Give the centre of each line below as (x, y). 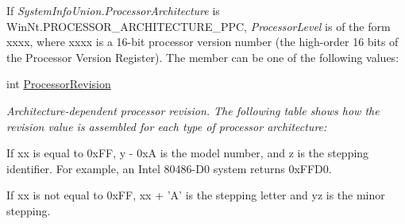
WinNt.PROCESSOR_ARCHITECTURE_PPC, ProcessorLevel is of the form (199, 26)
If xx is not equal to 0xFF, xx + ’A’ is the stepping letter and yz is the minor (196, 195)
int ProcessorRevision (59, 84)
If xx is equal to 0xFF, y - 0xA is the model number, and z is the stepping (188, 153)
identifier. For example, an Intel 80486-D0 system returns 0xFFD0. (169, 168)
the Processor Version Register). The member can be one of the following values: (203, 57)
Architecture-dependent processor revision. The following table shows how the (193, 110)
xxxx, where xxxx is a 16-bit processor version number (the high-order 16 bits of (202, 42)
